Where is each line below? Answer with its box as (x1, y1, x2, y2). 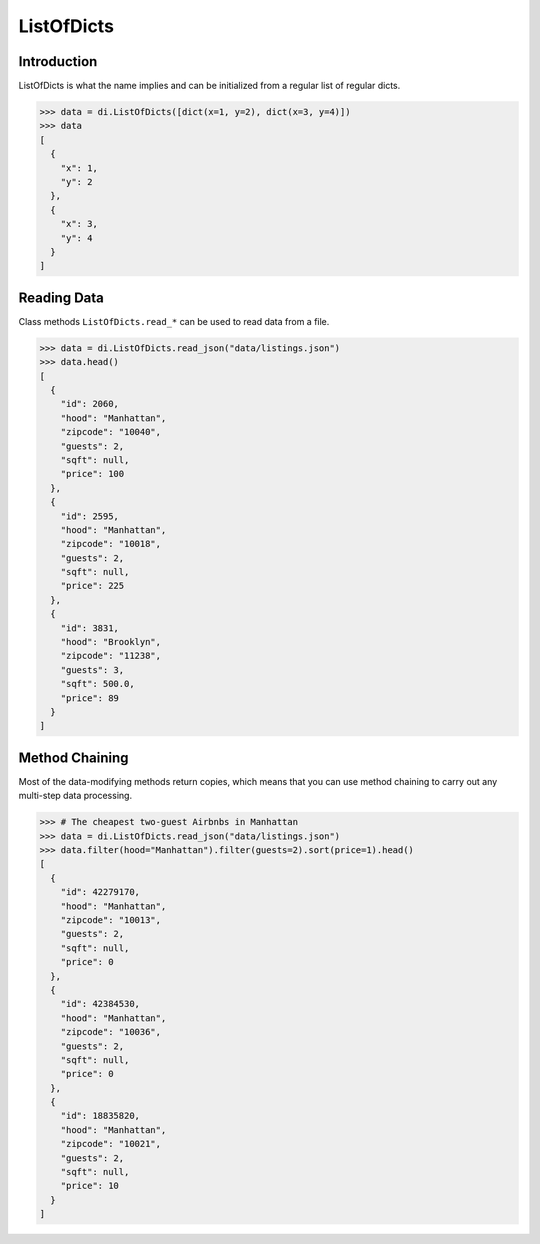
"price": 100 (60, 468, 125, 480)
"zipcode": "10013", (60, 914, 162, 925)
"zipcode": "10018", (60, 538, 162, 550)
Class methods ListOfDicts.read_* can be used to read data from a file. (18, 315, 330, 327)
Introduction (18, 53, 98, 70)
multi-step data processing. (18, 790, 133, 802)
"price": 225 (60, 580, 125, 592)
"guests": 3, (60, 664, 125, 675)
